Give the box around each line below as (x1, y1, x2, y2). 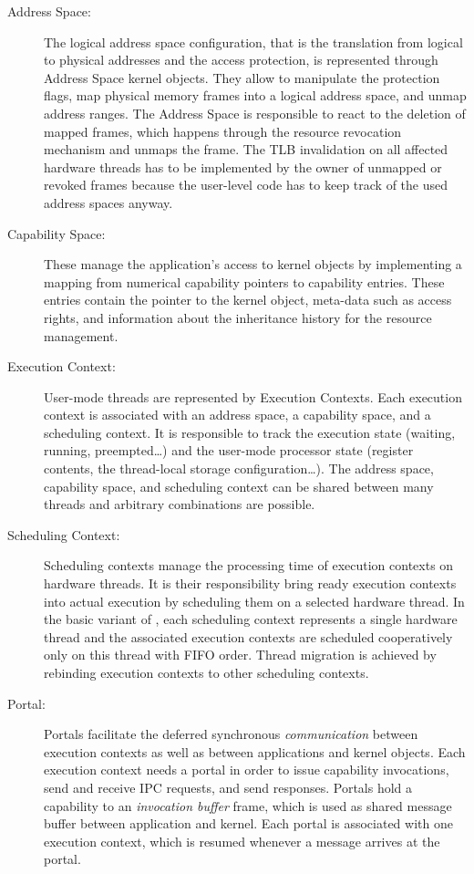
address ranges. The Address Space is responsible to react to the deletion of (44, 103, 466, 122)
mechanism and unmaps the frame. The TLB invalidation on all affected (44, 140, 448, 159)
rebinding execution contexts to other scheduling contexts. (44, 663, 369, 682)
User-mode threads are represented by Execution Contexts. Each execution (44, 387, 462, 406)
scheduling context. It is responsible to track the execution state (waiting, (44, 422, 456, 442)
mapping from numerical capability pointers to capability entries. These (44, 272, 445, 291)
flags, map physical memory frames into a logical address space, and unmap (44, 86, 467, 105)
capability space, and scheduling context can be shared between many (44, 476, 434, 495)
